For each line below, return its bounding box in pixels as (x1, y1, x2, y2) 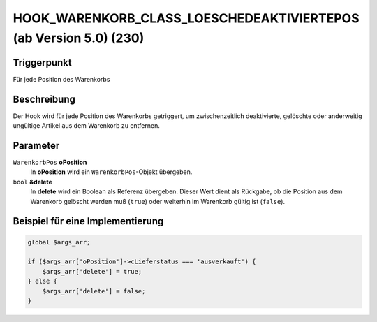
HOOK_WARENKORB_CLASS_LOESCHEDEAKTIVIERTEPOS (13, 10, 360, 26)
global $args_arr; (27, 238, 91, 246)
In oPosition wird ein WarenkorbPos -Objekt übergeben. (30, 168, 193, 176)
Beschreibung (13, 93, 76, 105)
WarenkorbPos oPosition (13, 158, 87, 167)
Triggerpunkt (13, 57, 73, 68)
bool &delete (13, 177, 52, 186)
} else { (27, 277, 58, 286)
